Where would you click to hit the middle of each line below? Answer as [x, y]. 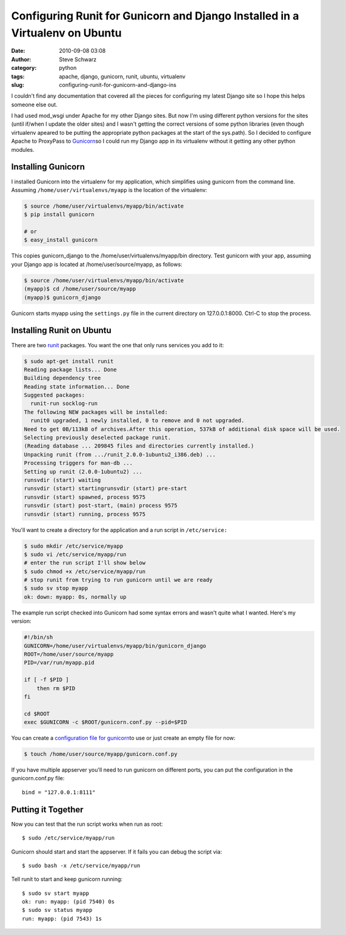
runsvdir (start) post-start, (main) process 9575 [101, 506]
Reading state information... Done [77, 386]
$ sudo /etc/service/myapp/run [68, 838]
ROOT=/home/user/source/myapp [69, 654]
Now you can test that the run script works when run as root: [87, 824]
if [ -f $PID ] [46, 680]
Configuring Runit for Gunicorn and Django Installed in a [155, 16]
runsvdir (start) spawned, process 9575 [85, 497]
